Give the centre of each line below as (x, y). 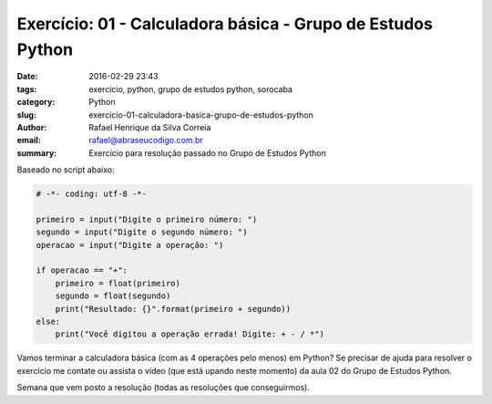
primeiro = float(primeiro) (118, 283)
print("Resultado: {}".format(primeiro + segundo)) (173, 309)
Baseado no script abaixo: (66, 170)
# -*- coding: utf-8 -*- (92, 194)
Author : (32, 127)
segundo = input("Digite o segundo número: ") (142, 232)
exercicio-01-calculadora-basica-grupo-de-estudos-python (201, 115)
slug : (26, 115)
